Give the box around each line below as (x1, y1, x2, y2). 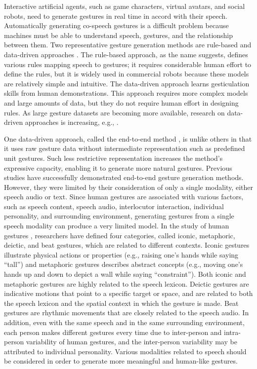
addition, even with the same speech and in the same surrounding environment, (4, 317, 245, 327)
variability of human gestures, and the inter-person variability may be (26, 336, 237, 347)
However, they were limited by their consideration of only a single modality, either (4, 182, 253, 192)
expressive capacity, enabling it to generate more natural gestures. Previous (4, 162, 232, 173)
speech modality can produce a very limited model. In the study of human (4, 221, 229, 231)
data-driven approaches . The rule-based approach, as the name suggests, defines (4, 49, 248, 59)
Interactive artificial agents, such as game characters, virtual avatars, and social (4, 1, 245, 11)
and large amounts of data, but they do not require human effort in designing (4, 97, 239, 108)
